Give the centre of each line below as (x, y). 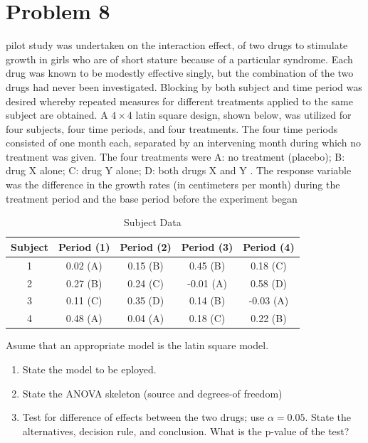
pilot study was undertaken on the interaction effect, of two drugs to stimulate (177, 45)
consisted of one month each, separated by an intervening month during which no (183, 143)
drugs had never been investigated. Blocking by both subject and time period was (184, 86)
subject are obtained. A (57, 115)
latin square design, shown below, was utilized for (243, 115)
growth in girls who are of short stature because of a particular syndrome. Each (179, 59)
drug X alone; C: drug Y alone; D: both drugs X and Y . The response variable (179, 170)
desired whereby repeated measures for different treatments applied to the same (179, 101)
